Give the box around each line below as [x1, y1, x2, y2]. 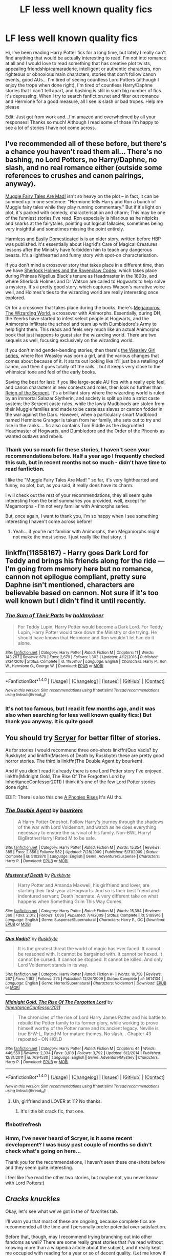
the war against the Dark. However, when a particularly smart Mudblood [5, 411, 157, 417]
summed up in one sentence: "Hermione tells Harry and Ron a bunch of [5, 198, 156, 204]
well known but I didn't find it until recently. [5, 597, 146, 605]
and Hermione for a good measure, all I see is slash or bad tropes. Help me [5, 98, 164, 104]
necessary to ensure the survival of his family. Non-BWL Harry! [17, 829, 152, 835]
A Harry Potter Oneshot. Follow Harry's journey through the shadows [17, 819, 164, 825]
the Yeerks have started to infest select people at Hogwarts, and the [5, 315, 149, 321]
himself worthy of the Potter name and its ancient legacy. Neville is [17, 1025, 159, 1031]
